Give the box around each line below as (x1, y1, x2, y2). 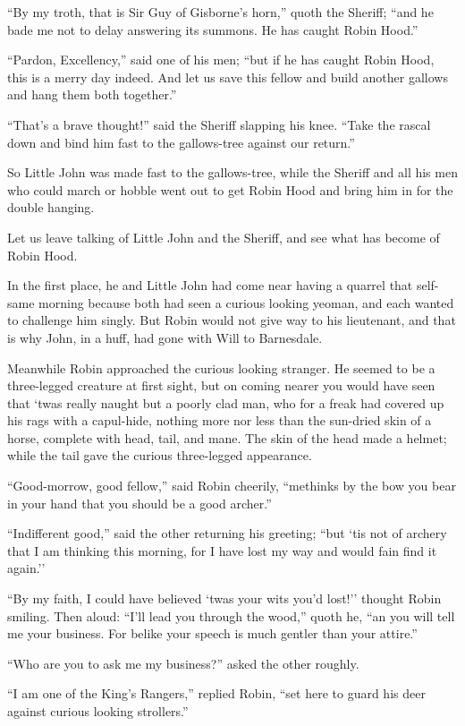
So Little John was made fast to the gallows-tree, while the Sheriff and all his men (7, 163, 458, 182)
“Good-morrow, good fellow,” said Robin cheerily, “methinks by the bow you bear (7, 476, 456, 495)
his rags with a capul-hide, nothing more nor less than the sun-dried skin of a (7, 411, 432, 430)
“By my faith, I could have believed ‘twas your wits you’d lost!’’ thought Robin (7, 589, 442, 608)
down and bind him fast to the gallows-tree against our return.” (7, 132, 355, 151)
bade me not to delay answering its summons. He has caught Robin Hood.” (7, 20, 418, 38)
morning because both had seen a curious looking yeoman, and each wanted (38, 293, 454, 312)
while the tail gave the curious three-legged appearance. (7, 446, 312, 465)
